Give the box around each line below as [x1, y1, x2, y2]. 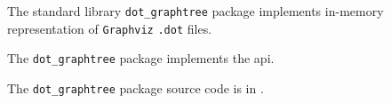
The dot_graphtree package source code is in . [7, 78, 264, 97]
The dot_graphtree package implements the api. [7, 49, 275, 67]
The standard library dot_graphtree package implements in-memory [7, 2, 384, 20]
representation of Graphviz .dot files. [7, 19, 212, 37]
